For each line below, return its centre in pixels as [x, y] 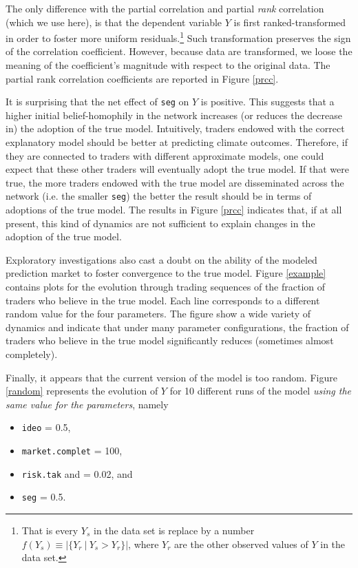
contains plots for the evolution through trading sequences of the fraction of [166, 287]
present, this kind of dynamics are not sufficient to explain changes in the [160, 223]
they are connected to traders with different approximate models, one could [165, 155]
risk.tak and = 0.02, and [77, 473]
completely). [32, 354]
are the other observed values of [241, 544]
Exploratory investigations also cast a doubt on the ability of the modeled [161, 259]
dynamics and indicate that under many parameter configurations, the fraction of [177, 327]
